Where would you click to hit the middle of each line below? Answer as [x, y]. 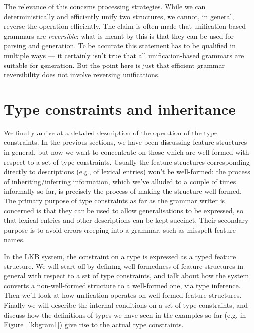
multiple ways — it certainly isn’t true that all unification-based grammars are [124, 55]
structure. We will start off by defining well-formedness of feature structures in [124, 266]
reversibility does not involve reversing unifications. [82, 75]
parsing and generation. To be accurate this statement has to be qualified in [120, 45]
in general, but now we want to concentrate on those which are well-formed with [127, 152]
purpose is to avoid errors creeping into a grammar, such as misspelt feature [120, 230]
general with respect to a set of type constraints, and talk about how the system [127, 276]
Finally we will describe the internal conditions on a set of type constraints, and [126, 304]
